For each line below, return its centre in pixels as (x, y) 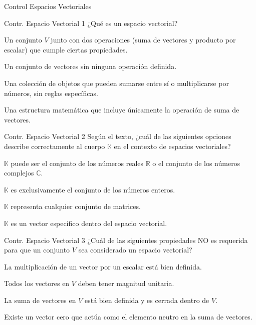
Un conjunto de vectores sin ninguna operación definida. (90, 66)
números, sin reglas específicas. (51, 93)
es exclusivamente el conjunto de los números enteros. (93, 189)
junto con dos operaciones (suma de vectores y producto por (143, 40)
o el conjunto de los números (196, 163)
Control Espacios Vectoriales (48, 6)
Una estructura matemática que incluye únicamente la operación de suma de (122, 110)
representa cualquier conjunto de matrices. (76, 206)
